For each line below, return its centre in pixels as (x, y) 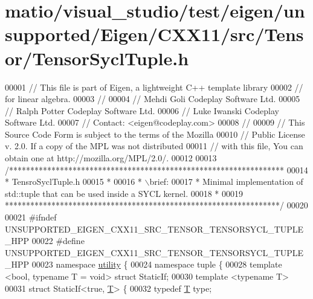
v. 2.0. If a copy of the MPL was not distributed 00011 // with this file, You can (154, 146)
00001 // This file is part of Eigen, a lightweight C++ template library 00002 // (154, 87)
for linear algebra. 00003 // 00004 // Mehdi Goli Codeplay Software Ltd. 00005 (153, 99)
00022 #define (58, 241)
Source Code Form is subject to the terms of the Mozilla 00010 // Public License (155, 134)
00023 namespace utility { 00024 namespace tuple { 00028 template (157, 264)
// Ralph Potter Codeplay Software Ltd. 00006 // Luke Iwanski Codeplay (142, 110)
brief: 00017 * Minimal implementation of (226, 182)
